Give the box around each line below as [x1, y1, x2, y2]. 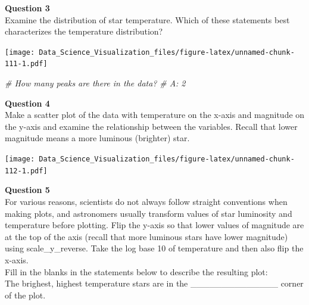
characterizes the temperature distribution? [5, 25, 163, 38]
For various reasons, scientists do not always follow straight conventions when [5, 195, 288, 207]
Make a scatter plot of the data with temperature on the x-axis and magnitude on [5, 108, 305, 121]
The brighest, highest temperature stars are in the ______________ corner [5, 277, 304, 290]
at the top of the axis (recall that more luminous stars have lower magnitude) [5, 230, 288, 242]
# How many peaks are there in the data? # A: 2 [5, 77, 186, 89]
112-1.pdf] [5, 166, 48, 175]
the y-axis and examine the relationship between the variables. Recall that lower [5, 120, 298, 132]
